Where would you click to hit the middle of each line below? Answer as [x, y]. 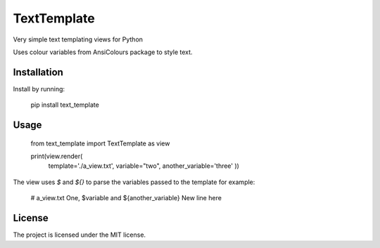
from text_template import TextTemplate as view [100, 143]
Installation [38, 72]
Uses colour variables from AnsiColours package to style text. [103, 52]
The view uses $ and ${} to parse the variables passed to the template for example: [134, 182]
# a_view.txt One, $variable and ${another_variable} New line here [126, 198]
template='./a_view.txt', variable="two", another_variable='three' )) [144, 166]
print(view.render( [57, 156]
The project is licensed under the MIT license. [80, 235]
